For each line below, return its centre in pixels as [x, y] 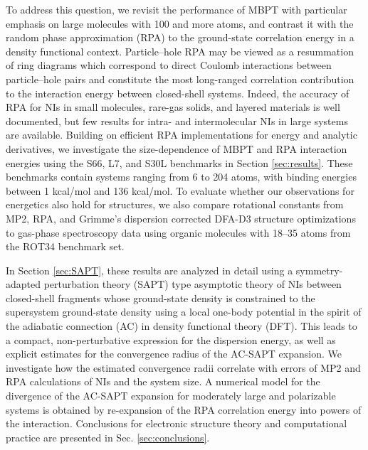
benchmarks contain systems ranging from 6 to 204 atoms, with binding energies [181, 177]
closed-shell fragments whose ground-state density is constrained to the [161, 298]
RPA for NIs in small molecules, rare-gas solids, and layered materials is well [173, 107]
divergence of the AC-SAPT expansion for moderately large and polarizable [171, 396]
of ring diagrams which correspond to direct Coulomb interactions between [169, 65]
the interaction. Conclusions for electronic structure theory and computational [177, 423]
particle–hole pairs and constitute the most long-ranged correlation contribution [180, 79]
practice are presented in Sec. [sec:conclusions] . [108, 437]
